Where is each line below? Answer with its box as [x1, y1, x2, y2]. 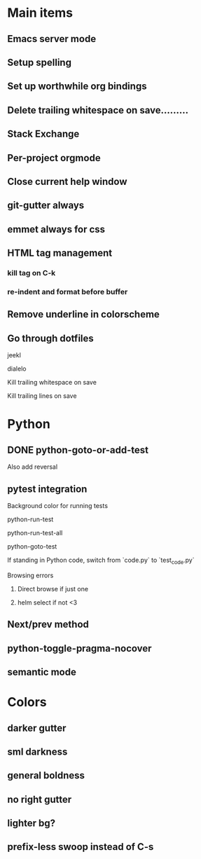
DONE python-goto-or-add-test [7, 444, 149, 456]
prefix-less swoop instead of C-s [7, 841, 154, 853]
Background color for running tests [7, 501, 109, 509]
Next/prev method [7, 619, 89, 631]
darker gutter [7, 722, 67, 734]
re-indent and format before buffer [7, 287, 128, 296]
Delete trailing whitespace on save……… [7, 104, 189, 116]
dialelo [7, 364, 27, 373]
